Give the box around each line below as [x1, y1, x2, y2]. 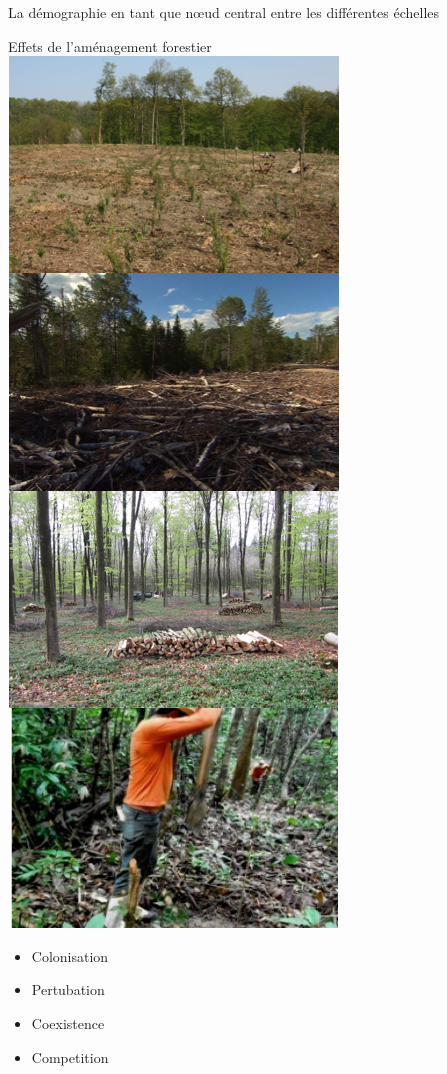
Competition [31, 1046, 109, 1067]
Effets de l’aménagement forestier [8, 35, 212, 56]
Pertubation [31, 979, 105, 1000]
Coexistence [31, 1012, 105, 1033]
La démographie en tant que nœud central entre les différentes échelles [8, 2, 440, 22]
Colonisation [31, 945, 109, 966]
